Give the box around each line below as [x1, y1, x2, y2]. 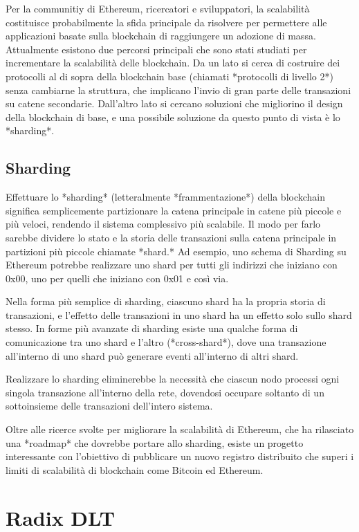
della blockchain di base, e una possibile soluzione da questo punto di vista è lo [6, 109, 340, 124]
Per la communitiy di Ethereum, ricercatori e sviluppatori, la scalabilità [6, 1, 310, 15]
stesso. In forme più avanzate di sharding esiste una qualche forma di [6, 321, 298, 336]
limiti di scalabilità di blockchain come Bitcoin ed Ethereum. [6, 462, 264, 477]
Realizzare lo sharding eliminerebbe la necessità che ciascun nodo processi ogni [6, 372, 340, 386]
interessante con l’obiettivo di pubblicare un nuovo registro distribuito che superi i [6, 449, 354, 464]
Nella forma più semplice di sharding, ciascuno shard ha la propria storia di [6, 294, 326, 309]
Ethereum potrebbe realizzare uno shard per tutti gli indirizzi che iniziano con [6, 257, 338, 272]
